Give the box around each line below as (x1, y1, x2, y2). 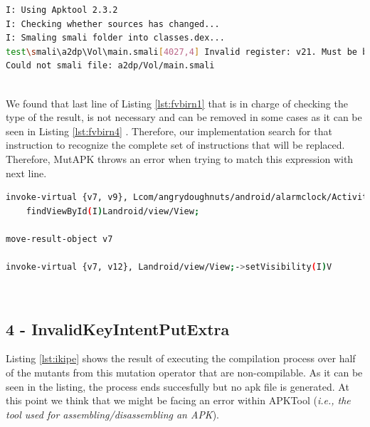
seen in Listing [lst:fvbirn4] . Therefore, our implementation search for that (6, 123, 332, 138)
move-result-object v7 (6, 233, 113, 244)
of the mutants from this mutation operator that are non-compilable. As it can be (6, 365, 363, 380)
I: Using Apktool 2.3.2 (6, 5, 118, 15)
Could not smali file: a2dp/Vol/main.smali (6, 60, 215, 71)
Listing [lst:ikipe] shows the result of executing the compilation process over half (6, 351, 356, 366)
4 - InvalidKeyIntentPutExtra (6, 317, 230, 339)
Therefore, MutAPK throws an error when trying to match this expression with (6, 151, 354, 166)
